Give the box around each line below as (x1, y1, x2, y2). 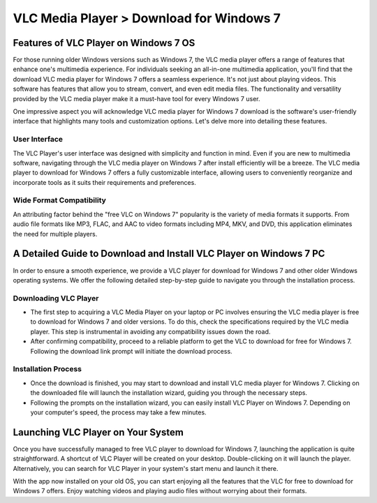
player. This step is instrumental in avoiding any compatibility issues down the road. (30, 327, 271, 336)
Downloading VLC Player (13, 293, 99, 303)
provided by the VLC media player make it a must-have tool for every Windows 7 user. (13, 94, 260, 103)
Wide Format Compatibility (13, 195, 106, 205)
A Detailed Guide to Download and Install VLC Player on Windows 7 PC (13, 248, 325, 260)
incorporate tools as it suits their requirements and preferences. (13, 178, 197, 186)
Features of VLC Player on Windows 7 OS (13, 37, 195, 49)
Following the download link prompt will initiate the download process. (30, 347, 233, 355)
